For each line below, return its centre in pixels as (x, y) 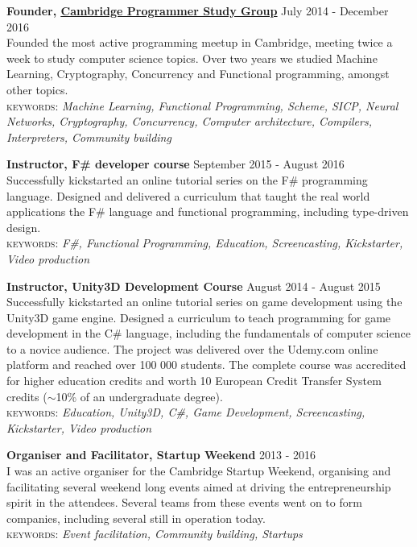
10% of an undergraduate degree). (139, 396)
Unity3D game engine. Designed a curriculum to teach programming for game (199, 317)
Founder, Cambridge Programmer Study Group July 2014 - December (198, 10)
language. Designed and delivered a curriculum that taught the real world (188, 195)
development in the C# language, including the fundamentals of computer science (208, 333)
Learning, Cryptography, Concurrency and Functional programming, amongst (198, 74)
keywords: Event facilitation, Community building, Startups (155, 534)
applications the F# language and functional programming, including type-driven (208, 211)
